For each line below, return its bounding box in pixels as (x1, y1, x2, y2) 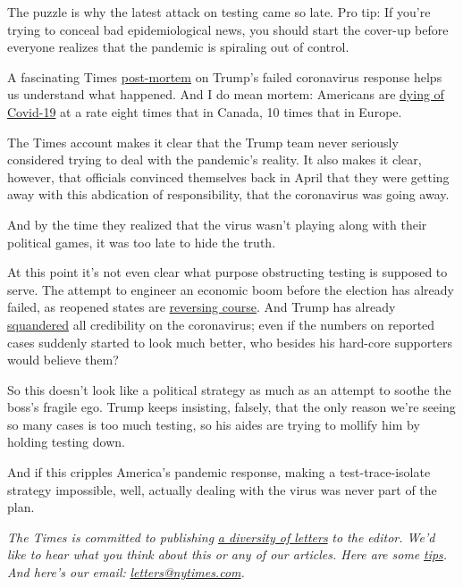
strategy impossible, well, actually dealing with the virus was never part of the (7, 480, 437, 499)
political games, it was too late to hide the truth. (7, 232, 276, 251)
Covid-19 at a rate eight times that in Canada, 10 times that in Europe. (7, 102, 402, 121)
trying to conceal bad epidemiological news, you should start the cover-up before (7, 20, 449, 38)
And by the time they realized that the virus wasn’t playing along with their (7, 214, 427, 233)
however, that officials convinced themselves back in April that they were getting (7, 167, 450, 186)
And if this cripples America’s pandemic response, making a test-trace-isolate (7, 463, 431, 482)
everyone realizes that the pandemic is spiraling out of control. (7, 38, 349, 56)
